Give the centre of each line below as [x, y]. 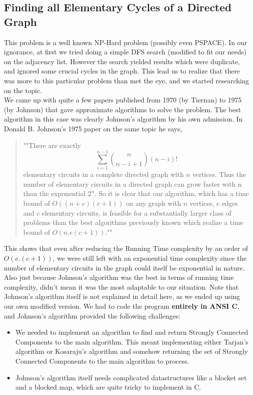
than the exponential [54, 193]
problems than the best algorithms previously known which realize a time [133, 222]
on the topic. [23, 90]
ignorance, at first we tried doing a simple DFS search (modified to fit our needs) [125, 52]
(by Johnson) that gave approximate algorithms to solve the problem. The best [123, 109]
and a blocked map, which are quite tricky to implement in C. [108, 387]
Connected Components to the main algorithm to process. [102, 360]
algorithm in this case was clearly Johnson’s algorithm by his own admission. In [123, 119]
